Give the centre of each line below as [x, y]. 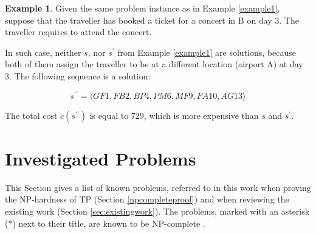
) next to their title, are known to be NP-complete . [109, 223]
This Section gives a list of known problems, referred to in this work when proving [158, 187]
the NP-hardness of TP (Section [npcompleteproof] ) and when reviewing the [147, 199]
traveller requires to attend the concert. [78, 32]
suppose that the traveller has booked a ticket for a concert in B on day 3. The [152, 20]
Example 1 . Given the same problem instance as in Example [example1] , [143, 8]
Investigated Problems [101, 158]
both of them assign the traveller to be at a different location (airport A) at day [154, 64]
